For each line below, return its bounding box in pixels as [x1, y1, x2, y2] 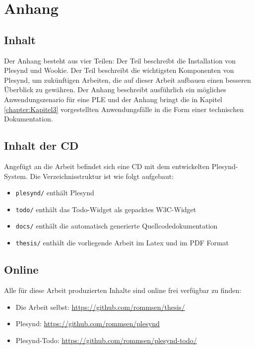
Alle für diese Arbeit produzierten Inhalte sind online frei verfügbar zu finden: [4, 285, 242, 295]
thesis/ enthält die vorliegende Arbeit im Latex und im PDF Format [15, 237, 229, 248]
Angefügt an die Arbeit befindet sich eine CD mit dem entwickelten [4, 161, 210, 171]
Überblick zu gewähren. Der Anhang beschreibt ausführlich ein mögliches [4, 84, 226, 95]
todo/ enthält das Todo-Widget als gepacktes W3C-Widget [15, 204, 196, 214]
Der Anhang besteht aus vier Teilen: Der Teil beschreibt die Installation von [4, 55, 236, 65]
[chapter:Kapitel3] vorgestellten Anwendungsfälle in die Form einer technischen [4, 104, 244, 114]
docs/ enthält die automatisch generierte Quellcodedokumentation [15, 221, 218, 231]
